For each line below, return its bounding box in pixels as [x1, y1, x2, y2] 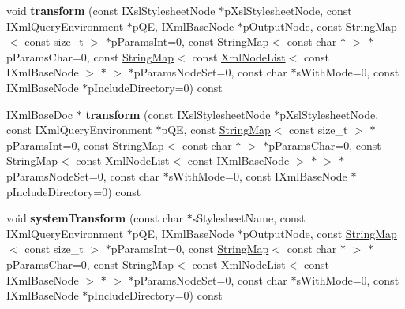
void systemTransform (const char [6, 210, 184, 226]
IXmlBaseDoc [6, 106, 73, 122]
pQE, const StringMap [161, 121, 271, 138]
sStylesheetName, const [192, 210, 306, 226]
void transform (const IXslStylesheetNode [6, 2, 216, 18]
